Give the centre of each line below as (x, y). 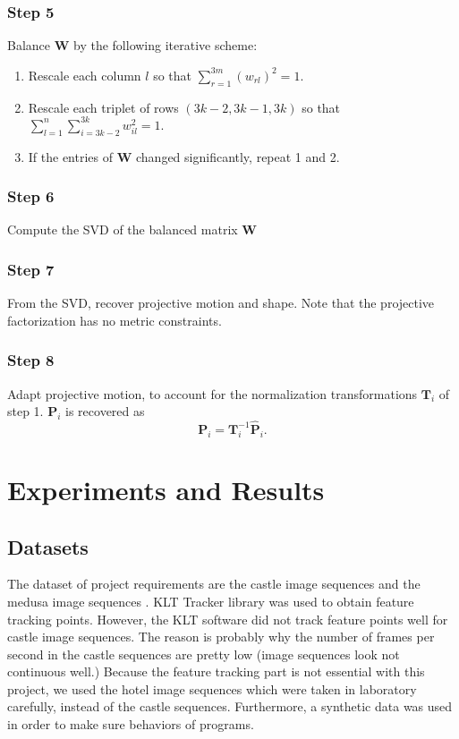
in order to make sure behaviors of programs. (131, 724)
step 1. (25, 411)
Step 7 (31, 269)
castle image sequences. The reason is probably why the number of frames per (221, 637)
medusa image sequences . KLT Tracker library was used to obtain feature (211, 601)
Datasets (48, 546)
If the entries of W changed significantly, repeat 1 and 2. (184, 156)
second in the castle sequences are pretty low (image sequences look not (204, 654)
